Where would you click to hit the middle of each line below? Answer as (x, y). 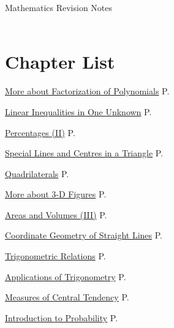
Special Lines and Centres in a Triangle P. (84, 153)
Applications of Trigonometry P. (66, 276)
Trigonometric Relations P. (55, 256)
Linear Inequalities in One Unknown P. (78, 111)
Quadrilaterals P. (37, 173)
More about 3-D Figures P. (56, 194)
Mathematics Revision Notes (59, 7)
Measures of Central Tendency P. (67, 297)
